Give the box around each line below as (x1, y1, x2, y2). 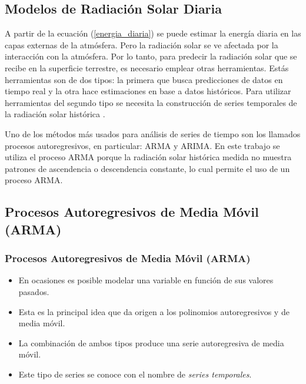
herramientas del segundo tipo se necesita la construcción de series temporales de (5, 96, 297, 108)
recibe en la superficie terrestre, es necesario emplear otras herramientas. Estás (5, 61, 289, 74)
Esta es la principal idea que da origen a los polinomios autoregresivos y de (18, 305, 290, 317)
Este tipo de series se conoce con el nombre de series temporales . (18, 368, 252, 380)
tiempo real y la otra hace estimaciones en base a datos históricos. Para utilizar (5, 85, 291, 97)
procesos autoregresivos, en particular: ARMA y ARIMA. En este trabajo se (5, 139, 280, 151)
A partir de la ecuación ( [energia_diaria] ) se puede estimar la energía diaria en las (5, 27, 301, 39)
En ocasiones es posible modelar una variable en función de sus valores (18, 274, 274, 286)
